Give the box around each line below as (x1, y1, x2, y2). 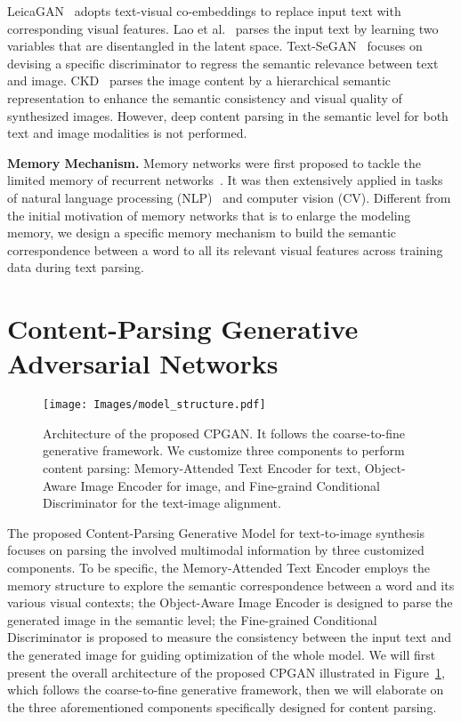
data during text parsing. (7, 258, 144, 277)
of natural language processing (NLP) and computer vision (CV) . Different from (7, 188, 451, 206)
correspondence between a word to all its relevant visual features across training (7, 240, 443, 259)
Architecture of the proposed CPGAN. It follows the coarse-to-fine (43, 423, 406, 442)
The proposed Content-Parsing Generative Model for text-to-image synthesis (7, 523, 425, 541)
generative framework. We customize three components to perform (43, 441, 405, 460)
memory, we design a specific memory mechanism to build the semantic (7, 223, 397, 242)
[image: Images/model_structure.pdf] (43, 398, 266, 412)
